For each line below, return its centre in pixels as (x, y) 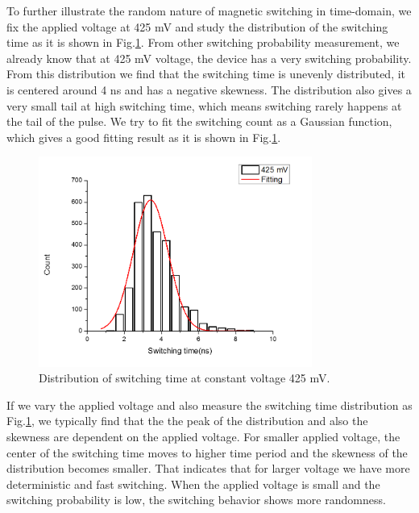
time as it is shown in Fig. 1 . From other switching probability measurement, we (203, 42)
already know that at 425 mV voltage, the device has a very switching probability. (209, 58)
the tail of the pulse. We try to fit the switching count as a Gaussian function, (199, 121)
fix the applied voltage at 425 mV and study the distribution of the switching (197, 26)
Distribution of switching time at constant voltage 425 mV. (185, 378)
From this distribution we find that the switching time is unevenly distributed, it (206, 74)
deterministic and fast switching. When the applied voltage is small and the (193, 484)
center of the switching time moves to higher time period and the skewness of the (207, 452)
